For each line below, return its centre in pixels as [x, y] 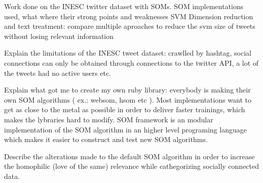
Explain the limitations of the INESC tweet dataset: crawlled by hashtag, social [128, 53]
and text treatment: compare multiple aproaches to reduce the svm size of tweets [130, 26]
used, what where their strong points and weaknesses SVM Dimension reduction [129, 16]
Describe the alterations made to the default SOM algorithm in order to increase [129, 156]
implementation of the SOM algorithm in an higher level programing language [125, 129]
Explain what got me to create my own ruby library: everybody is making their [127, 90]
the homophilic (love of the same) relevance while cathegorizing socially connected [132, 166]
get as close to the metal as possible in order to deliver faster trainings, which [125, 109]
